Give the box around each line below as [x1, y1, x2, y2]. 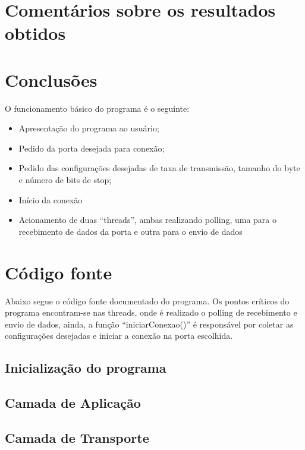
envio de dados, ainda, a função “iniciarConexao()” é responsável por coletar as [5, 317, 294, 330]
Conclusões [5, 67, 98, 92]
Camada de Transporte [5, 428, 149, 446]
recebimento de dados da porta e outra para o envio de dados [18, 225, 243, 237]
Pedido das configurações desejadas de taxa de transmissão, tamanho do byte [18, 162, 300, 174]
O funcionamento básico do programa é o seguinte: [5, 102, 190, 114]
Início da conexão [18, 193, 83, 206]
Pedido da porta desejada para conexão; [18, 141, 165, 154]
